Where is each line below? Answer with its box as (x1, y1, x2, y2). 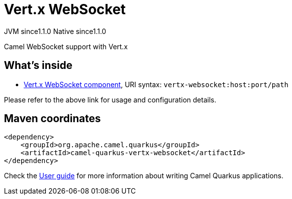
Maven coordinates (4, 112, 101, 125)
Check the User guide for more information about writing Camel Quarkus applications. (4, 171, 284, 180)
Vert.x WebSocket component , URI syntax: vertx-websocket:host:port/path (24, 80, 289, 89)
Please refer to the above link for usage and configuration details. (4, 95, 217, 104)
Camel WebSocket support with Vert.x (4, 42, 128, 51)
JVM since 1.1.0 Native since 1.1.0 (4, 27, 107, 35)
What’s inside (4, 59, 73, 72)
